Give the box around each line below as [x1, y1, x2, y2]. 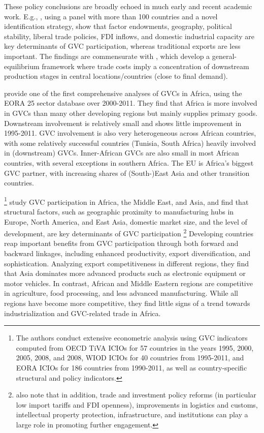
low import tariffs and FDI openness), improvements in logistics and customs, [16, 399, 258, 410]
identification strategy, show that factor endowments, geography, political [4, 21, 232, 32]
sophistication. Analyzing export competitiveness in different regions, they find [4, 258, 249, 268]
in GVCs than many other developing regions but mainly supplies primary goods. [4, 107, 258, 118]
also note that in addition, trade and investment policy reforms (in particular [16, 389, 256, 400]
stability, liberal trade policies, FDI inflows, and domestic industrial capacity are [4, 30, 254, 41]
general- [212, 50, 237, 61]
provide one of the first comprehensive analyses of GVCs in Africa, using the [4, 87, 242, 98]
